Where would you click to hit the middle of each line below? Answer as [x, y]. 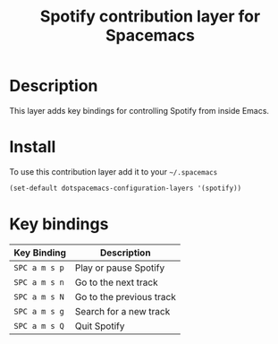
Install [33, 147]
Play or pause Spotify [120, 268]
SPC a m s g [39, 311]
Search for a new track [122, 311]
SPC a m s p [39, 267]
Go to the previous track [125, 297]
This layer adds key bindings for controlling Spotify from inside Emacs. [139, 110]
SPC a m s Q [39, 326]
